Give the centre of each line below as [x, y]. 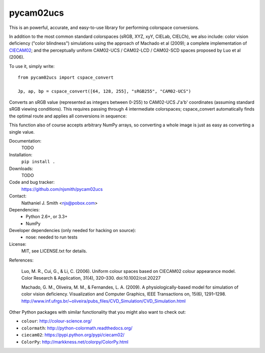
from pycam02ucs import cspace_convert [66, 77]
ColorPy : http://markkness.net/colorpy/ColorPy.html [75, 342]
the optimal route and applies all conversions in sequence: [68, 116]
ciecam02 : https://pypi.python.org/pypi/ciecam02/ [73, 335]
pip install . [38, 162]
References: [21, 260]
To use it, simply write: [32, 66]
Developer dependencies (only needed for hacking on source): [73, 231]
